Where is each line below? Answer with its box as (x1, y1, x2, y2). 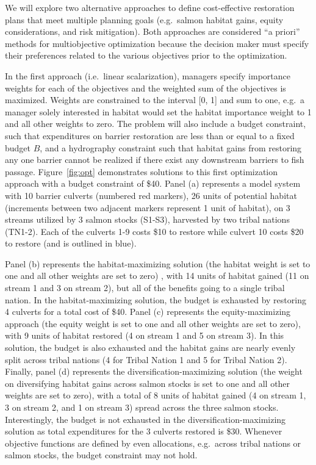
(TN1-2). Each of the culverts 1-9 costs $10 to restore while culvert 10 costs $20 (5, 225, 304, 237)
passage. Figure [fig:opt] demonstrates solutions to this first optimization (5, 165, 278, 178)
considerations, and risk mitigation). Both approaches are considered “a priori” (5, 25, 300, 38)
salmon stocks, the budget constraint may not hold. (5, 449, 198, 461)
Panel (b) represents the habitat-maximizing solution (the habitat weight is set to (5, 257, 311, 270)
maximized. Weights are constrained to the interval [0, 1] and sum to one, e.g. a (5, 93, 305, 106)
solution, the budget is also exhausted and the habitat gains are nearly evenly (5, 341, 296, 354)
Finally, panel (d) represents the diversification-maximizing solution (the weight (5, 365, 303, 378)
